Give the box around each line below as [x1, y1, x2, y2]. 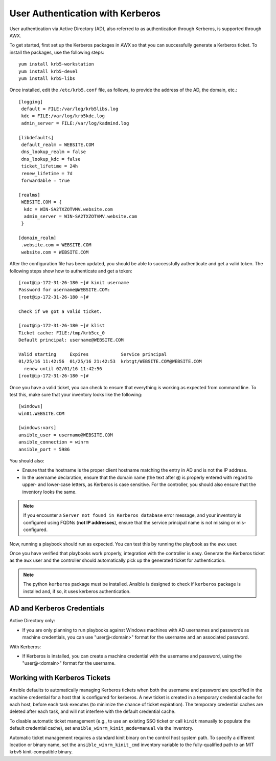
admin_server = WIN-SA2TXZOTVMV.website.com [24, 213, 137, 219]
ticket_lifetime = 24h [21, 163, 78, 169]
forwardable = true [21, 177, 70, 183]
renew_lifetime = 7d [21, 171, 73, 176]
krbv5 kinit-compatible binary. [9, 749, 73, 755]
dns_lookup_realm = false [21, 149, 86, 155]
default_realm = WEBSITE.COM [21, 142, 95, 148]
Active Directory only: [9, 618, 56, 624]
